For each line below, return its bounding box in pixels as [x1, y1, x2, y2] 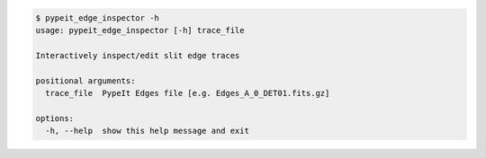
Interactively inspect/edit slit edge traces [35, 50, 240, 60]
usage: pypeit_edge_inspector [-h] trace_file [35, 25, 245, 35]
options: [35, 113, 75, 123]
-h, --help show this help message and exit [45, 126, 249, 136]
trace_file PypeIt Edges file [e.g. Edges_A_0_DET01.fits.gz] [45, 88, 330, 98]
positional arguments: [35, 75, 136, 85]
